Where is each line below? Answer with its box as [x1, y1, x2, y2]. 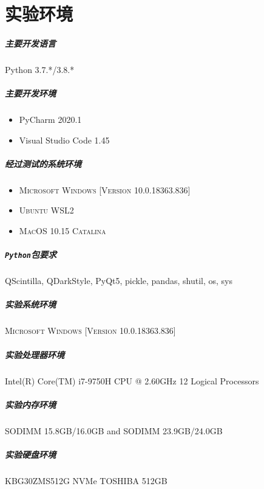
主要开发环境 [5, 87, 56, 100]
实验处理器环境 [5, 348, 64, 361]
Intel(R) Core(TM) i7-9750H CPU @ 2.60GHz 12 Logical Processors [5, 374, 259, 387]
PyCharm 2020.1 [19, 113, 82, 126]
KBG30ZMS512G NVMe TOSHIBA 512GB [5, 474, 168, 487]
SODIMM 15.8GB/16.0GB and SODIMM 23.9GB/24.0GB [5, 424, 223, 437]
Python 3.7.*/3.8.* [5, 63, 75, 75]
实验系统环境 [5, 298, 56, 311]
